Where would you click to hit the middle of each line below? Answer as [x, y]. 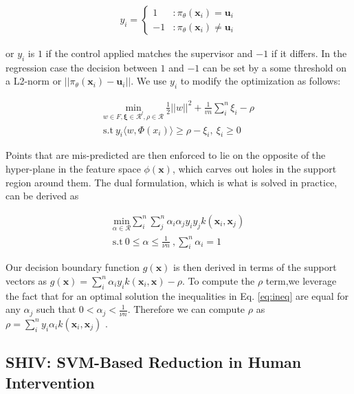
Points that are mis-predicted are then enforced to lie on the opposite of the [166, 155]
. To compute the [218, 280]
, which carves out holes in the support [254, 168]
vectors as [26, 280]
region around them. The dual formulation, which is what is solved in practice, [172, 182]
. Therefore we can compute [186, 309]
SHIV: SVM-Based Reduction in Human [154, 362]
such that [56, 309]
